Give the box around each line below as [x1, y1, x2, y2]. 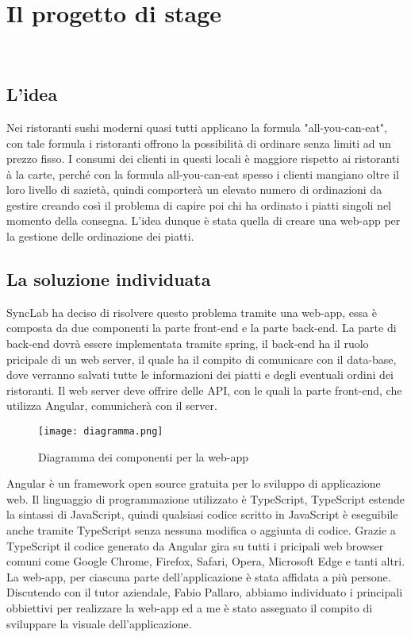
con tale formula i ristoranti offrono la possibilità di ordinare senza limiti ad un [6, 134, 391, 151]
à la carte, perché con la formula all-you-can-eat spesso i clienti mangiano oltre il [6, 165, 400, 182]
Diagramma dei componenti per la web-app [38, 448, 249, 465]
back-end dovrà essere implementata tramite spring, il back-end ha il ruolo [6, 335, 369, 352]
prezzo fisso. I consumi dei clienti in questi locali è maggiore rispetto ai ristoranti [6, 150, 400, 167]
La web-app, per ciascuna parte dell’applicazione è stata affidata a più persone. [6, 568, 391, 585]
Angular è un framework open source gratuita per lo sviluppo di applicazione [6, 475, 381, 492]
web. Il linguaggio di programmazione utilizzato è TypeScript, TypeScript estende [6, 490, 405, 507]
